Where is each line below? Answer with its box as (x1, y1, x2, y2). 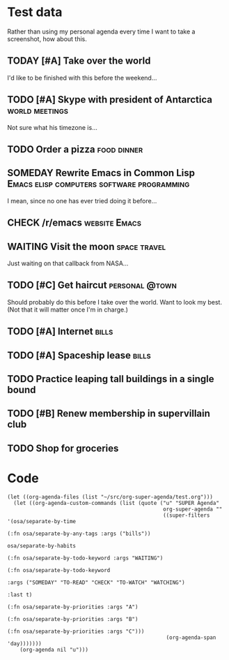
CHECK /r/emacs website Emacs (7, 217, 141, 229)
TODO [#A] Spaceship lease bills (7, 349, 151, 361)
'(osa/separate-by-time (7, 518, 77, 525)
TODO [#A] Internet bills (7, 325, 113, 337)
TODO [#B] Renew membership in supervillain (7, 408, 211, 420)
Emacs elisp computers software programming (7, 178, 190, 190)
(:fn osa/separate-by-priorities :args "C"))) (7, 628, 145, 635)
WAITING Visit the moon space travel (7, 240, 166, 252)
